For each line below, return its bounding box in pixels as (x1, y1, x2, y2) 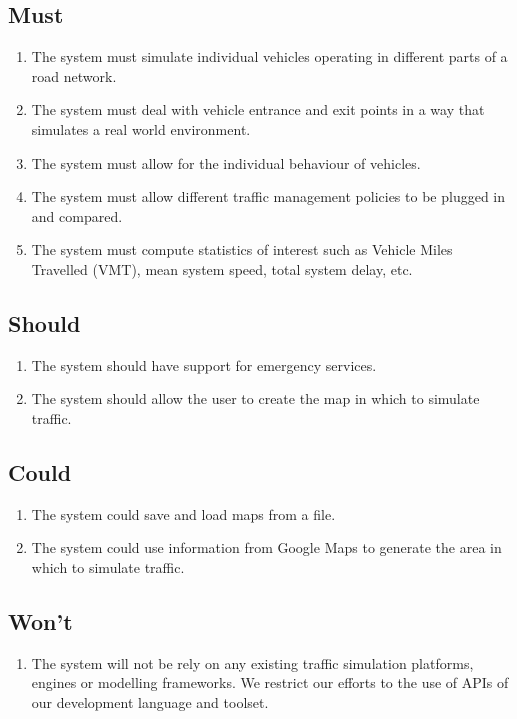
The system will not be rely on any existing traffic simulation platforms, (31, 652, 474, 673)
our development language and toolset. (31, 691, 269, 712)
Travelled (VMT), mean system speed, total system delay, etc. (31, 258, 413, 279)
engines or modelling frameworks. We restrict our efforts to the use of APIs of (31, 672, 509, 693)
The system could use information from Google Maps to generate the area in (31, 537, 502, 558)
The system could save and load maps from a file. (31, 503, 336, 524)
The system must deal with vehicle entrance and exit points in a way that (31, 99, 485, 120)
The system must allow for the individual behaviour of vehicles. (31, 152, 421, 173)
